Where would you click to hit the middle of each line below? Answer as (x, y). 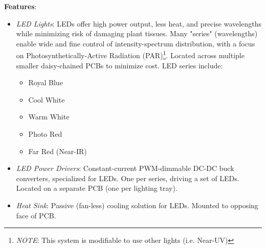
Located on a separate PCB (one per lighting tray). (97, 188)
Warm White (49, 117)
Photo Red (45, 134)
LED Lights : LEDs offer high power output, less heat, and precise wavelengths (139, 23)
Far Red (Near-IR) (58, 151)
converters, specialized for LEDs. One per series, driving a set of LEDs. (128, 178)
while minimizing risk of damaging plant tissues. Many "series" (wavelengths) (137, 33)
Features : (20, 6)
